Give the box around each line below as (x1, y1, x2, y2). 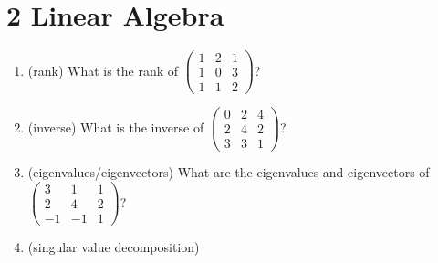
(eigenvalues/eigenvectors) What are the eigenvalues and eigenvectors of (27, 163, 430, 182)
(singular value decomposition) (27, 237, 200, 257)
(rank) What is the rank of (27, 60, 179, 79)
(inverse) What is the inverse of (27, 117, 204, 136)
